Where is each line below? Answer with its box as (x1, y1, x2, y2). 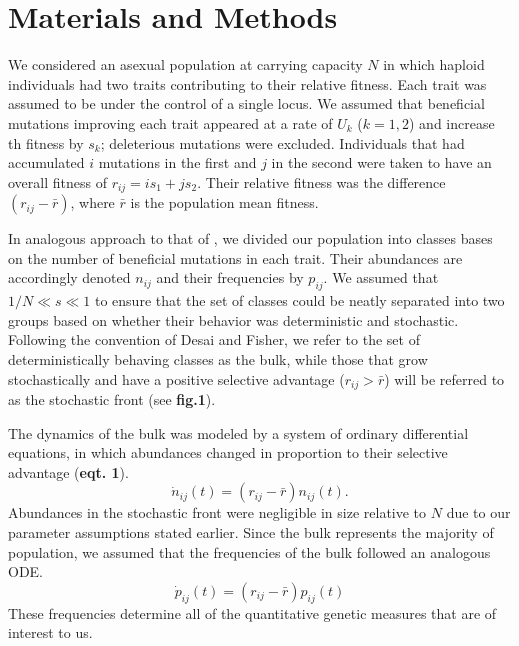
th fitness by (8, 132, 84, 153)
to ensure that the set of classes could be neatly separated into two (94, 290, 505, 311)
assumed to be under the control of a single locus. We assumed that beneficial (8, 93, 485, 114)
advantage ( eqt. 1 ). (8, 461, 129, 482)
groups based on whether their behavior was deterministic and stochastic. (8, 309, 459, 330)
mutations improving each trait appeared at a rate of (8, 112, 333, 133)
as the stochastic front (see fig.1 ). (8, 388, 216, 409)
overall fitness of (8, 171, 107, 192)
